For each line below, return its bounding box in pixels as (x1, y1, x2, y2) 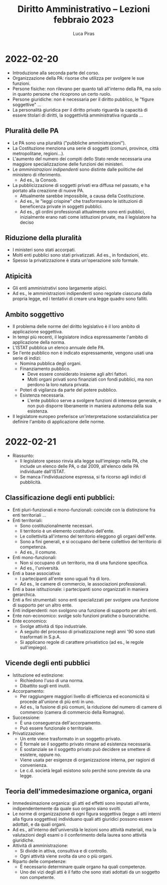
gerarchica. (12, 591, 36, 597)
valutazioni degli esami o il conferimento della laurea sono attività (12, 832, 147, 838)
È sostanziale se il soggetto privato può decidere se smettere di (19, 746, 151, 752)
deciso (19, 219, 34, 225)
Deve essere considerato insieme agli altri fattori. (27, 371, 128, 377)
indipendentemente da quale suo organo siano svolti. (12, 806, 122, 812)
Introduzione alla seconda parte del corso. (12, 70, 100, 76)
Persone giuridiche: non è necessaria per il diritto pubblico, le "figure (12, 96, 155, 102)
